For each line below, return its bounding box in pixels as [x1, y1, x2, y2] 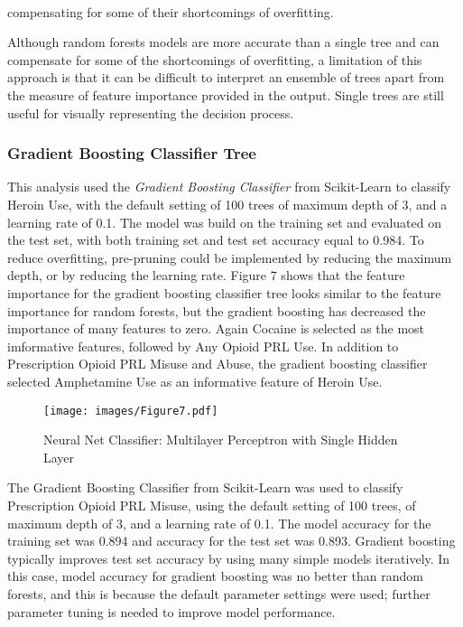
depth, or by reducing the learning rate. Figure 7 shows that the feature [7, 266, 405, 285]
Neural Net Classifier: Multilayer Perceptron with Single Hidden [43, 430, 398, 449]
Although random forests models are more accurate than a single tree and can [7, 33, 440, 51]
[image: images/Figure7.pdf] [43, 404, 218, 417]
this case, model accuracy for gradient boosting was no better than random [7, 566, 423, 585]
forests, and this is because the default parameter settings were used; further [7, 584, 431, 603]
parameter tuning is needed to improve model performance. [7, 602, 336, 621]
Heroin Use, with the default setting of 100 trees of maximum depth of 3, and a [7, 194, 448, 213]
